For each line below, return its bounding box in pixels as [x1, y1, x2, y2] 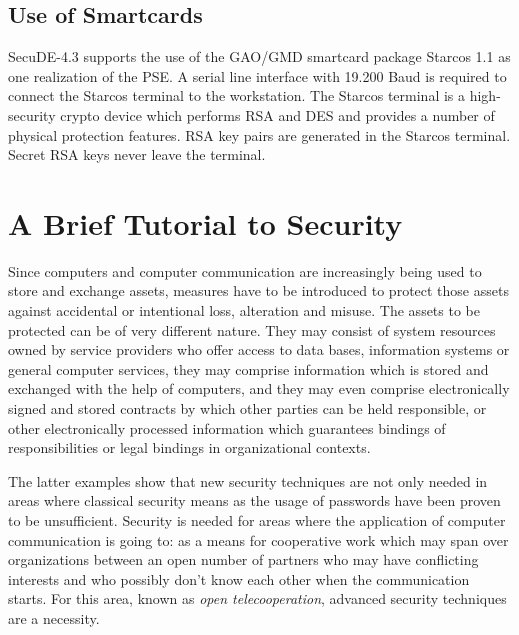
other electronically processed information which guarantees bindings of [8, 417, 446, 438]
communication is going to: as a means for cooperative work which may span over [8, 529, 509, 550]
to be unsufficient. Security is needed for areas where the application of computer [8, 510, 506, 531]
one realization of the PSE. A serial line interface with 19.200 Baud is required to [8, 65, 507, 86]
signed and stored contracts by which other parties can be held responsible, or [8, 398, 487, 419]
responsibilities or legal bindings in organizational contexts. [8, 437, 371, 458]
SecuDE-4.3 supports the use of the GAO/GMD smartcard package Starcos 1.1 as [8, 46, 511, 67]
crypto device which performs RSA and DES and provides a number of [60, 104, 495, 125]
